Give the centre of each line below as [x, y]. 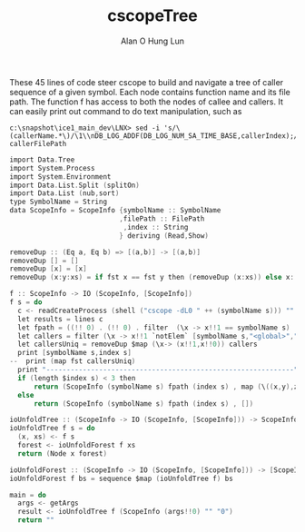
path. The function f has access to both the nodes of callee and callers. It [146, 102]
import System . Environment [60, 177]
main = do [28, 495]
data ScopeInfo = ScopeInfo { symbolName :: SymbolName [115, 211]
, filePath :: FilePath [162, 219]
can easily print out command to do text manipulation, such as [126, 111]
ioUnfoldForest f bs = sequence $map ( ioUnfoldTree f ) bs [121, 478]
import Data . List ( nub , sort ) [64, 193]
